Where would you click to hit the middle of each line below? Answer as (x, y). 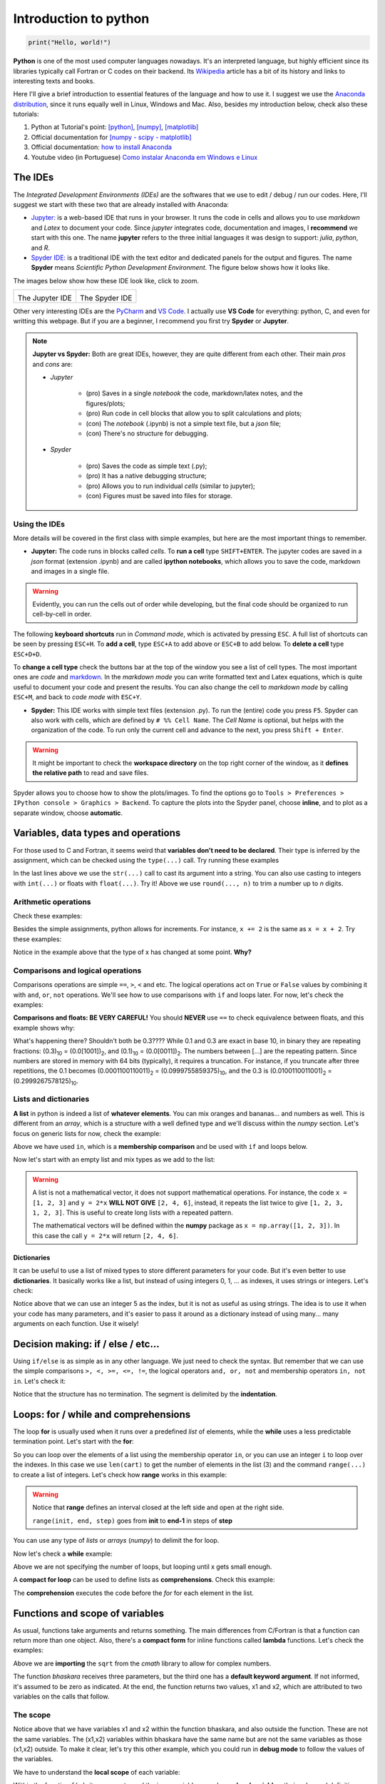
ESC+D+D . (27, 654)
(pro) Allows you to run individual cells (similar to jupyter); (171, 486)
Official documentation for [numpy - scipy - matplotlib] (111, 137)
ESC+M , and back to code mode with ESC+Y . (77, 697)
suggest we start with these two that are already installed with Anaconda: (121, 204)
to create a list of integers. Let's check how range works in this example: (120, 1474)
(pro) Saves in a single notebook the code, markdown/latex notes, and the (194, 393)
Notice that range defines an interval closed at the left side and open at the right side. (158, 1507)
